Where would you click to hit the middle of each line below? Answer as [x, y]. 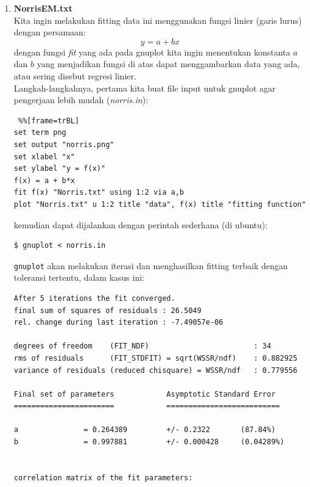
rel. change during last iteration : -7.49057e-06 [118, 323]
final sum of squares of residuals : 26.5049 [107, 310]
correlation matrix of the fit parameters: [103, 478]
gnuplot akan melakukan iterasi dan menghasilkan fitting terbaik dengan [151, 265]
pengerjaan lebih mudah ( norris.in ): [81, 100]
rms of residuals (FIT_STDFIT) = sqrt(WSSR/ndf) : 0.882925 [156, 358]
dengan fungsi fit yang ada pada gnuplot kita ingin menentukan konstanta [152, 52]
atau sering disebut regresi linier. [75, 75]
